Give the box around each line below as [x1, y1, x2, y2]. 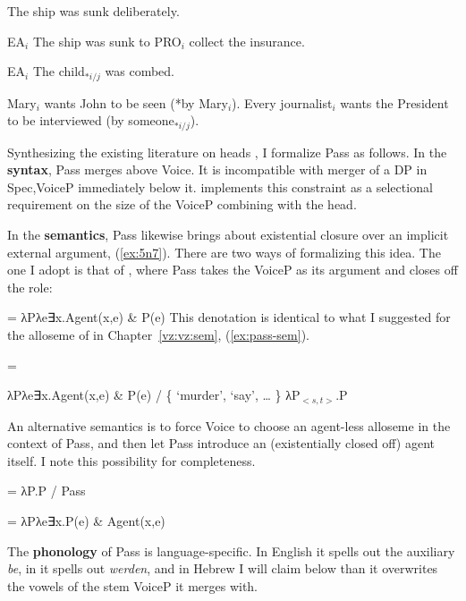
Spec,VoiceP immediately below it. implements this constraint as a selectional [7, 177, 433, 196]
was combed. [105, 62, 174, 80]
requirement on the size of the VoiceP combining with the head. [7, 195, 357, 214]
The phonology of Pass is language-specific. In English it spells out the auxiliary [7, 541, 455, 560]
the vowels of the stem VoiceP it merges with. [7, 576, 258, 595]
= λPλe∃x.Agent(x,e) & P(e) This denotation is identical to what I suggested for [7, 308, 451, 326]
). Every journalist [232, 93, 333, 112]
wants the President [340, 93, 449, 112]
